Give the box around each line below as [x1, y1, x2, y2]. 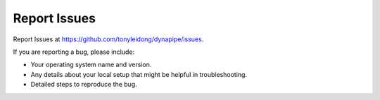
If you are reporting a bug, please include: [13, 48, 135, 56]
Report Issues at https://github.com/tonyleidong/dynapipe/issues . [13, 35, 204, 43]
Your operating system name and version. [30, 60, 152, 69]
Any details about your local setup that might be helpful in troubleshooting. [30, 70, 248, 78]
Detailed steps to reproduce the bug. [30, 80, 137, 89]
